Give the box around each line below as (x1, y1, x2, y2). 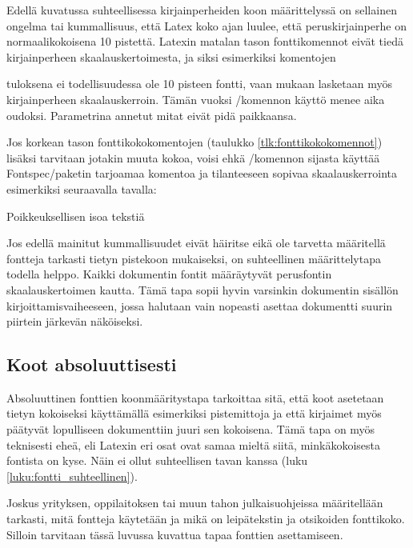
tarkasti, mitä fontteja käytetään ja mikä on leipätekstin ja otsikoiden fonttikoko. (6, 510, 405, 527)
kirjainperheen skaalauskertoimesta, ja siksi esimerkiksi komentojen (6, 48, 336, 65)
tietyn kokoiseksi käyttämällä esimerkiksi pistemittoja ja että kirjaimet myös (6, 405, 382, 422)
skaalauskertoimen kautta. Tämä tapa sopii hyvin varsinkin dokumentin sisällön (6, 281, 399, 298)
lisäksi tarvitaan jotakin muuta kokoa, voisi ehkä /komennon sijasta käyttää (6, 149, 380, 166)
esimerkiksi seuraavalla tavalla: (6, 180, 157, 197)
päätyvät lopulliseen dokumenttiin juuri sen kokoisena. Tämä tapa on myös (6, 421, 375, 438)
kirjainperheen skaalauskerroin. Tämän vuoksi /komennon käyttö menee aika (6, 90, 385, 107)
